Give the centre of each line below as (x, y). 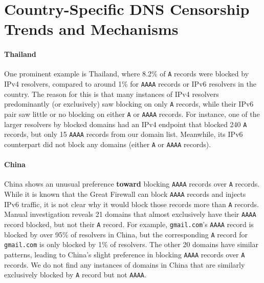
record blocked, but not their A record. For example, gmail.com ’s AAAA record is (129, 224)
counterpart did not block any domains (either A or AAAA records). (108, 144)
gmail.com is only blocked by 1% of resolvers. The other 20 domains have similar (131, 244)
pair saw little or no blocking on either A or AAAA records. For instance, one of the (132, 114)
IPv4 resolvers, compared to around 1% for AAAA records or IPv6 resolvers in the (130, 84)
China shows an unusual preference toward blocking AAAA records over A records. (132, 184)
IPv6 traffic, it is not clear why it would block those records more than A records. (131, 204)
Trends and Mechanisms (91, 29)
